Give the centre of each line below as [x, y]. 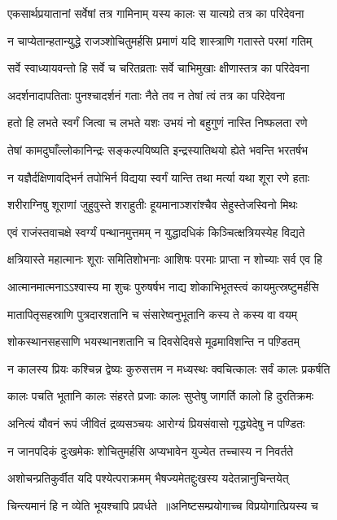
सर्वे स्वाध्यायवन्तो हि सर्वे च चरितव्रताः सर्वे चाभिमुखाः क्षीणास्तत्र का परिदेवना [158, 68]
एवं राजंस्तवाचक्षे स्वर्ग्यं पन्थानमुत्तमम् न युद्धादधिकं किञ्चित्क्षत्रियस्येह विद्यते [156, 232]
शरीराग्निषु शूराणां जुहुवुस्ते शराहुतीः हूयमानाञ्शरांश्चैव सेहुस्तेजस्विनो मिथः [153, 205]
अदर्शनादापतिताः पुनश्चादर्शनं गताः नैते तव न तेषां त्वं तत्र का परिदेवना [147, 95]
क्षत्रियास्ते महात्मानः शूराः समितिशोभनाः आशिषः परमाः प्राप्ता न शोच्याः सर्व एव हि [165, 259]
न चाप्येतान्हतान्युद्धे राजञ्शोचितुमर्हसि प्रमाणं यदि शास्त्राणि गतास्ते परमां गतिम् [160, 40]
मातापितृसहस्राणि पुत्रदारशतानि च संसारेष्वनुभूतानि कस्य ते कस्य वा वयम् [153, 314]
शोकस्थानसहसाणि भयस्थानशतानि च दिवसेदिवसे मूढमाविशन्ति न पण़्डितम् [153, 341]
